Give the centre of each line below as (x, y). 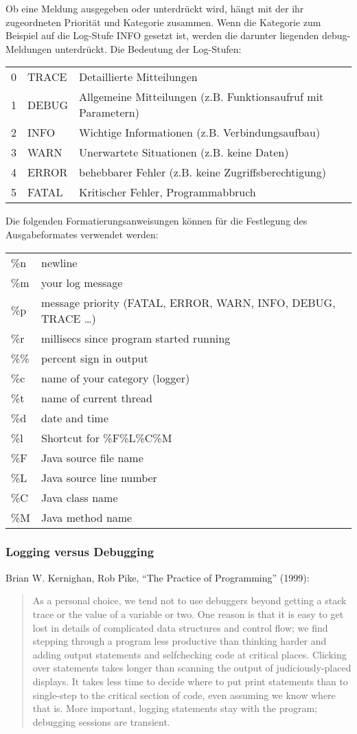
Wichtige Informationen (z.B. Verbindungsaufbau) (200, 133)
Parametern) (109, 113)
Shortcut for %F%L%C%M (107, 437)
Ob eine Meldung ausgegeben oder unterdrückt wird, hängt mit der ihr (155, 8)
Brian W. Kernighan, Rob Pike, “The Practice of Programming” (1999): (158, 577)
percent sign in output (95, 358)
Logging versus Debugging (80, 552)
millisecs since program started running (136, 338)
